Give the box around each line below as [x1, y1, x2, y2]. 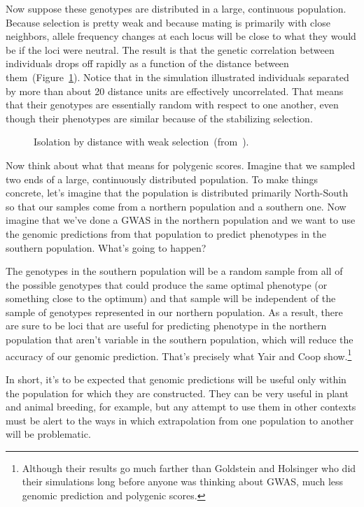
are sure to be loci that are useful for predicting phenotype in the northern [6, 318, 327, 333]
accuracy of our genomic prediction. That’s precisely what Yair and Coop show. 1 [6, 346, 352, 363]
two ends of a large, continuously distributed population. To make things [6, 171, 318, 186]
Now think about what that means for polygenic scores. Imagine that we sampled [6, 157, 356, 172]
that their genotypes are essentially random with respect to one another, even [6, 97, 339, 112]
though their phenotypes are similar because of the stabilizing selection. [6, 110, 313, 125]
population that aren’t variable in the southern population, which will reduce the [6, 332, 353, 347]
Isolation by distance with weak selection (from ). [34, 134, 249, 149]
